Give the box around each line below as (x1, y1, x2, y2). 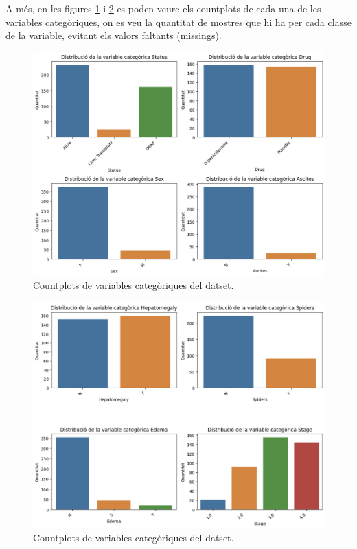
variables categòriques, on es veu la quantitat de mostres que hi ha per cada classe (5, 14, 352, 29)
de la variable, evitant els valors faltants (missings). (5, 28, 222, 43)
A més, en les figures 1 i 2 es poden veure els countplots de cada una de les (5, 1, 321, 15)
